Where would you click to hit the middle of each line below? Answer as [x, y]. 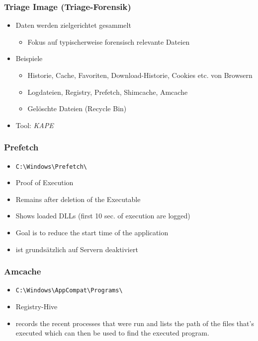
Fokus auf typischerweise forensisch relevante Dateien [109, 41]
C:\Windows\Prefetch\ [51, 167]
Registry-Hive [37, 307]
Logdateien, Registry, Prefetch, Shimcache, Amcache [108, 92]
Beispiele [29, 58]
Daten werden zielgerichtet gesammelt [73, 25]
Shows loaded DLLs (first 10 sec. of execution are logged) [103, 216]
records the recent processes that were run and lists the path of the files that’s [135, 323]
